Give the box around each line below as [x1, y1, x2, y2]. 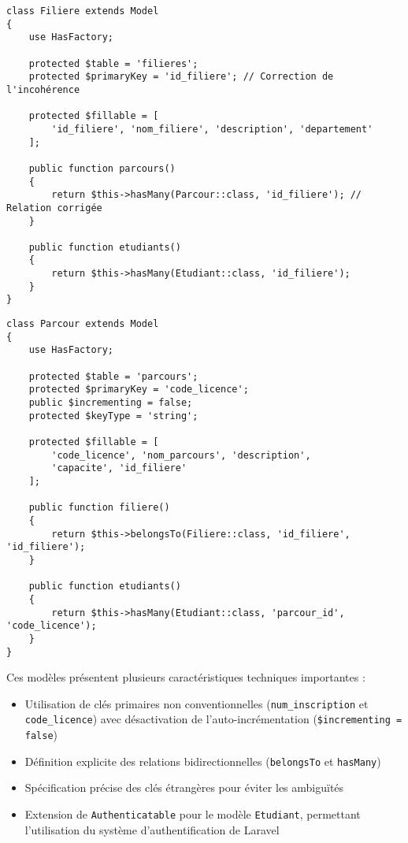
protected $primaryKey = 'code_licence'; [28, 384, 249, 396]
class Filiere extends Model [6, 6, 159, 17]
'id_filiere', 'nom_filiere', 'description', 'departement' [51, 123, 373, 135]
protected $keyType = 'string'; [28, 410, 198, 421]
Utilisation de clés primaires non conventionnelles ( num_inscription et [24, 695, 369, 711]
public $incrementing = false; [28, 397, 193, 409]
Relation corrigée [6, 202, 102, 214]
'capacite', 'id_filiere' [51, 462, 187, 474]
